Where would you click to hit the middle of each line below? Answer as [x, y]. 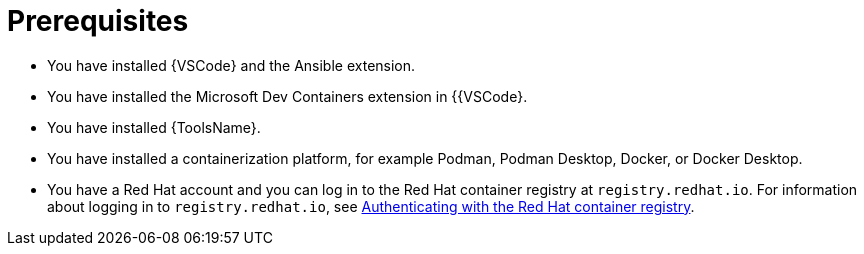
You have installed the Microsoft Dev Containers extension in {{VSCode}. [287, 96]
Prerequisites [98, 21]
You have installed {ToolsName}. [154, 127]
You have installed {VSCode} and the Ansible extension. [231, 65]
